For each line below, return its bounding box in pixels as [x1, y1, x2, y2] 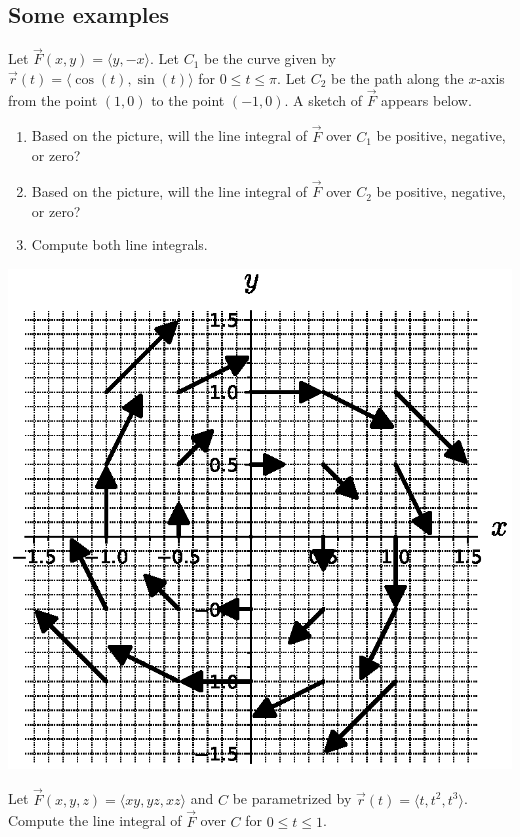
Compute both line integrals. [31, 234, 208, 255]
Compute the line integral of [8, 810, 182, 831]
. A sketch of [284, 89, 362, 110]
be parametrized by [232, 788, 352, 809]
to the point [151, 89, 225, 110]
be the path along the [331, 68, 464, 89]
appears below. [381, 89, 472, 110]
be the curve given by [204, 48, 336, 69]
